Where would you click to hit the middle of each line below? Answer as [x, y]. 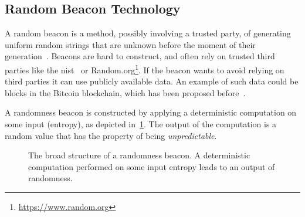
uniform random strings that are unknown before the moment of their [130, 44]
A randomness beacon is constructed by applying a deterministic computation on [151, 112]
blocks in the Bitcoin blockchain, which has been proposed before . [125, 92]
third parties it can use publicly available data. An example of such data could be [152, 81]
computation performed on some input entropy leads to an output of [152, 166]
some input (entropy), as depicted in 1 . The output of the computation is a [141, 124]
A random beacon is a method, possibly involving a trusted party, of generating [148, 33]
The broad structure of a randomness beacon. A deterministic [139, 155]
